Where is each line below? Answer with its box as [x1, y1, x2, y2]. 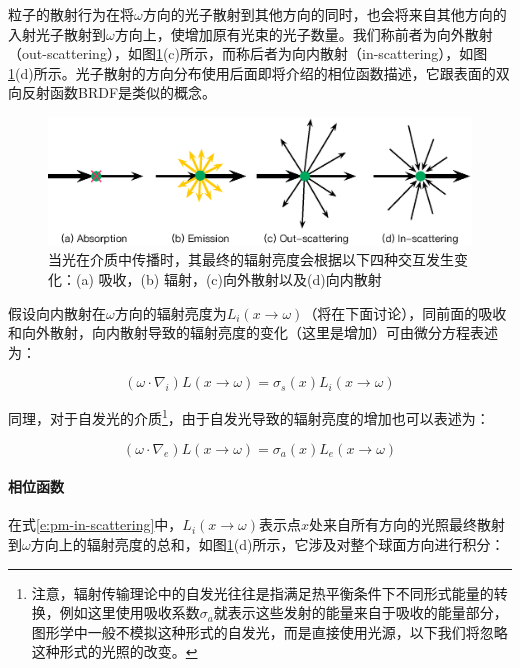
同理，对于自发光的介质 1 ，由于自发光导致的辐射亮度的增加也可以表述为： [8, 405, 490, 428]
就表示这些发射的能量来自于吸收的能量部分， [213, 602, 508, 623]
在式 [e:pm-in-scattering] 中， [8, 514, 183, 535]
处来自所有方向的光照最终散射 [309, 514, 506, 535]
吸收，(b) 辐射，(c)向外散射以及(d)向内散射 [98, 268, 382, 289]
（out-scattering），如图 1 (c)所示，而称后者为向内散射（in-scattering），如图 [8, 43, 488, 64]
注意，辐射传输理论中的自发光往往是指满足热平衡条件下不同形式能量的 [31, 582, 494, 603]
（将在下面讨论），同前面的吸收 [303, 302, 507, 323]
